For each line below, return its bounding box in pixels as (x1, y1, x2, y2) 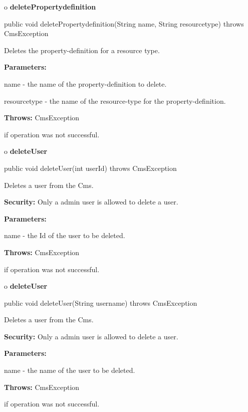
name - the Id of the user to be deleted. (4, 230, 125, 241)
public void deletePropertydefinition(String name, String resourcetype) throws (4, 18, 244, 29)
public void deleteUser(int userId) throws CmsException (4, 162, 177, 173)
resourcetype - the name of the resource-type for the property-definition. (4, 95, 226, 106)
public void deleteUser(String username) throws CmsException (4, 297, 197, 308)
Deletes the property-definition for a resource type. (4, 45, 160, 55)
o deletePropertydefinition (4, 2, 96, 12)
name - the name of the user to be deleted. (4, 365, 135, 375)
